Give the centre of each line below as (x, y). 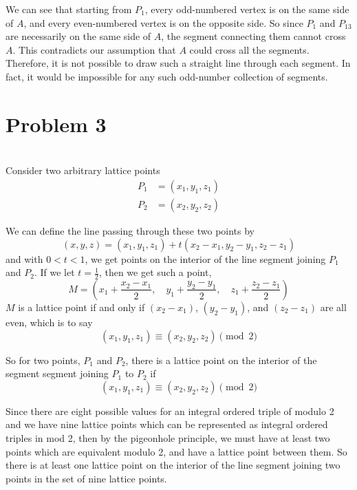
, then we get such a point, (155, 272)
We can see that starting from (69, 9)
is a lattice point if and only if (82, 307)
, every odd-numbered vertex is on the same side (247, 9)
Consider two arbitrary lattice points (83, 170)
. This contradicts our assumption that (94, 49)
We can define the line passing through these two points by (130, 230)
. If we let (54, 272)
